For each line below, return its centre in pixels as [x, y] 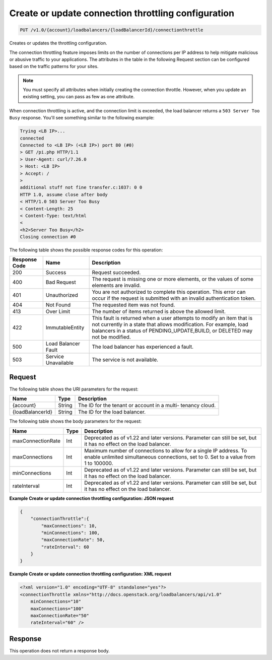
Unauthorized [62, 295]
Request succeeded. [116, 273]
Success [56, 273]
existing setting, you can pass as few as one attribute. [79, 97]
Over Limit [58, 311]
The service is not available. [125, 360]
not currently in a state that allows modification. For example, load [170, 324]
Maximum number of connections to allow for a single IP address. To [165, 450]
